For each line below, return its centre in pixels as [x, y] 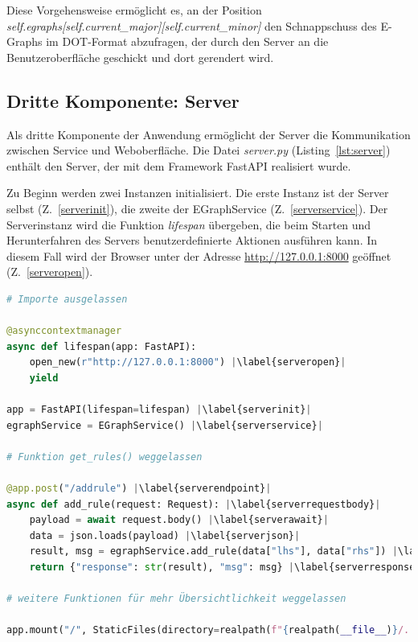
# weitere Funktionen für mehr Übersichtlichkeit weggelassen [176, 599]
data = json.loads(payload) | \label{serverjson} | [165, 535]
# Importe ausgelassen [67, 299]
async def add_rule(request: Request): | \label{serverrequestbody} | [194, 504]
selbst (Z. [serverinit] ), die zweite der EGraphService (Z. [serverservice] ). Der [197, 208]
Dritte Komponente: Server [123, 100]
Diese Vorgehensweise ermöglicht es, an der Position [134, 10]
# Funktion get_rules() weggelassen [104, 457]
